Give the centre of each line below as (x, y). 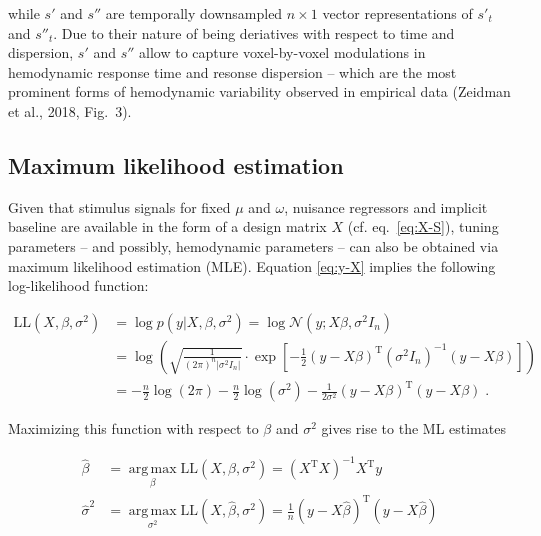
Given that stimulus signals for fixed (119, 206)
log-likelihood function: (78, 285)
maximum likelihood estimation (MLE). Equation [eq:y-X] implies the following (252, 265)
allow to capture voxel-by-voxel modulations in (282, 52)
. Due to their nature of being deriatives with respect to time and (254, 32)
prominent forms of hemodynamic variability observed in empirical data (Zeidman (259, 91)
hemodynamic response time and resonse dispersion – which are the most (232, 71)
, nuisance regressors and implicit (386, 206)
